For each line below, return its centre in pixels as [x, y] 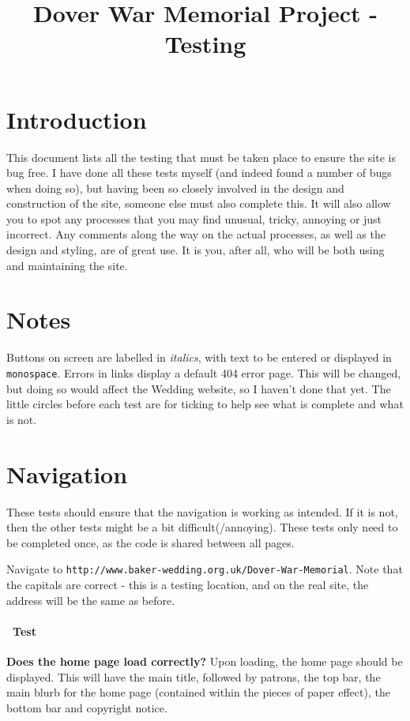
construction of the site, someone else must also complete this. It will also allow [199, 203]
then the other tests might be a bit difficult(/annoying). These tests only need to [202, 527]
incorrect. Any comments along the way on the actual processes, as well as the [196, 234]
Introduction [77, 119]
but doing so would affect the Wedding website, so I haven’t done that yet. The [199, 388]
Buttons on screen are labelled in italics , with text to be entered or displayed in [199, 357]
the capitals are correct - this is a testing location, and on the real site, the [188, 584]
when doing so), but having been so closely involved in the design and [175, 188]
